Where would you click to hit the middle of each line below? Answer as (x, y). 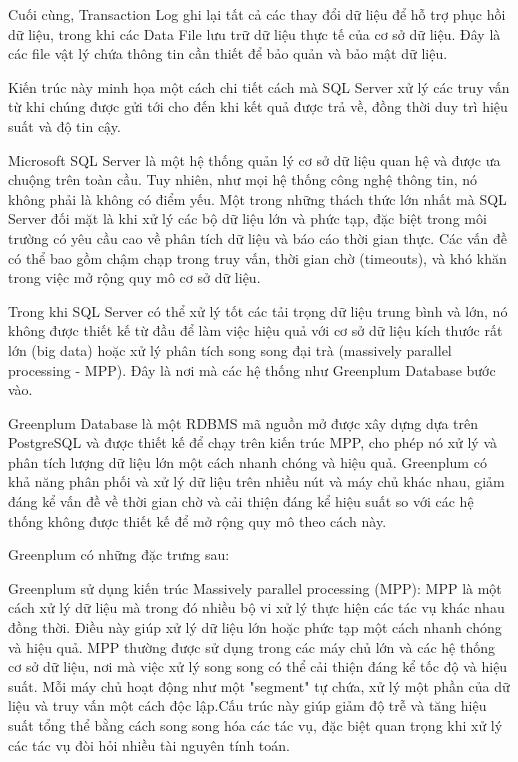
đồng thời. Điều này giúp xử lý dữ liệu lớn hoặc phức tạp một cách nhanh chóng (255, 627)
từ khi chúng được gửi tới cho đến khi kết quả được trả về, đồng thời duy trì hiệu (258, 106)
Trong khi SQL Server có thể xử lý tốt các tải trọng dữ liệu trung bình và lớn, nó (258, 310)
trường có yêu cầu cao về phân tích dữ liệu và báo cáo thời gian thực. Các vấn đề (257, 237)
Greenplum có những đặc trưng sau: (119, 554)
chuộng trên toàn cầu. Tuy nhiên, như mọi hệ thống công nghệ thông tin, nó (243, 179)
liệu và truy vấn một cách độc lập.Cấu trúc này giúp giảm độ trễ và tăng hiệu (247, 705)
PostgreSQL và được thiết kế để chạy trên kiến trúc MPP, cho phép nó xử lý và (253, 442)
